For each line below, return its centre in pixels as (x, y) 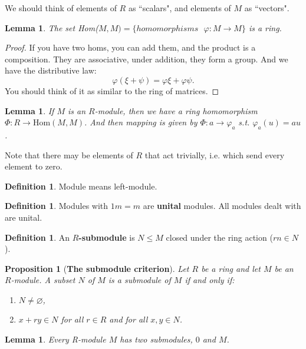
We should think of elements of (61, 8)
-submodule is (107, 237)
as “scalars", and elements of (180, 8)
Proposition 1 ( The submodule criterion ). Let (97, 268)
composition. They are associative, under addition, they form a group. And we (147, 59)
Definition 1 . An (37, 237)
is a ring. (265, 27)
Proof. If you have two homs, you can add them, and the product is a (130, 47)
